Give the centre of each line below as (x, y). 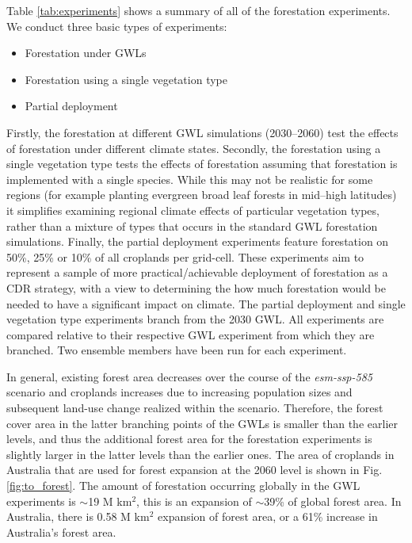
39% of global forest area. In (333, 501)
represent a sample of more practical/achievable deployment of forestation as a (197, 272)
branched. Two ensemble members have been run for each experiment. (177, 350)
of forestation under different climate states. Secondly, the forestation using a (194, 148)
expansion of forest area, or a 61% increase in (268, 516)
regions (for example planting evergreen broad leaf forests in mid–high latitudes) (202, 195)
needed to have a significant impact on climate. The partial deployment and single (206, 303)
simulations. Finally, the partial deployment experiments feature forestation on (198, 241)
